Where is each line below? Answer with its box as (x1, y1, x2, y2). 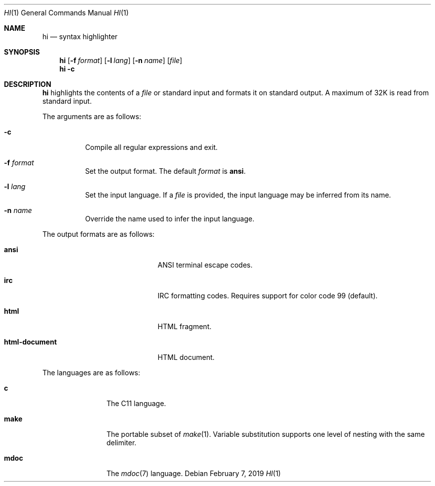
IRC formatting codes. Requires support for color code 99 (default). (157, 291, 378, 300)
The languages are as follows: (42, 368, 141, 377)
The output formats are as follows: (42, 230, 155, 238)
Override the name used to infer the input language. (85, 214, 255, 223)
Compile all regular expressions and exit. (85, 143, 218, 151)
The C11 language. (106, 399, 166, 408)
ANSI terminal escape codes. (157, 261, 253, 269)
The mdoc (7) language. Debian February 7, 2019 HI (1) (106, 469, 281, 478)
